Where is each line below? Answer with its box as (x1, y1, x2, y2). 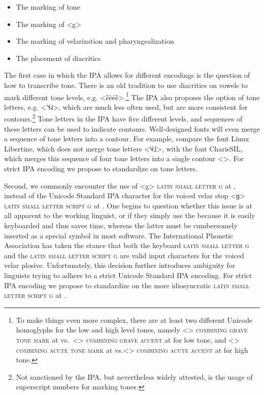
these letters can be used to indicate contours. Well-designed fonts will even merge (4, 123, 260, 134)
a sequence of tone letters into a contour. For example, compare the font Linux (4, 133, 249, 144)
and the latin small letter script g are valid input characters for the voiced (4, 250, 244, 260)
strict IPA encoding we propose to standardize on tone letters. (4, 163, 197, 174)
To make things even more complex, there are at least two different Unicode (16, 314, 253, 325)
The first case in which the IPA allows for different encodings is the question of (4, 70, 250, 80)
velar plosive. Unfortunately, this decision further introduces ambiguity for (4, 260, 236, 270)
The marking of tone (16, 2, 80, 12)
